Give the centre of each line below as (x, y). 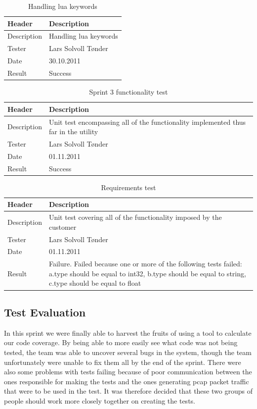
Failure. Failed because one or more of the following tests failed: (145, 264)
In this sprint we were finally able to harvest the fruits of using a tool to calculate (128, 332)
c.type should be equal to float (95, 283)
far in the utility (73, 131)
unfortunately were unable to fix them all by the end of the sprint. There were (123, 362)
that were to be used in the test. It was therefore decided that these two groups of (128, 391)
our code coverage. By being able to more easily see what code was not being (121, 342)
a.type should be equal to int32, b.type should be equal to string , (147, 273)
